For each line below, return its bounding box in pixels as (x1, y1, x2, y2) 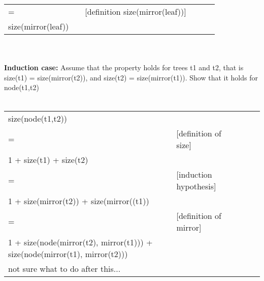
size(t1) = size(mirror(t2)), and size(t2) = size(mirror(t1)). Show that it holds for (4, 72, 258, 82)
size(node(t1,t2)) (8, 112, 68, 124)
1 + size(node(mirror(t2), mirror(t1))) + (8, 236, 153, 248)
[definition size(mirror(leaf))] (85, 6, 186, 17)
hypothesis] (176, 180, 216, 192)
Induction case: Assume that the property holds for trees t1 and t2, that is (4, 62, 244, 73)
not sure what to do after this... (8, 262, 121, 274)
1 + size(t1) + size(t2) (8, 153, 88, 165)
